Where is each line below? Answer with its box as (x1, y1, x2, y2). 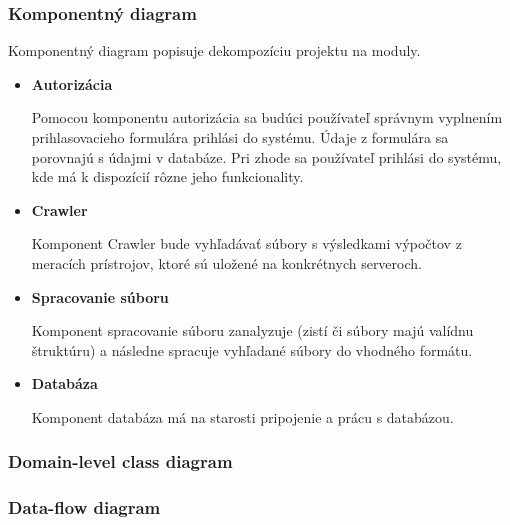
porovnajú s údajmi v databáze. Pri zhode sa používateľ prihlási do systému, (31, 146, 502, 167)
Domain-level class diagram (8, 449, 233, 474)
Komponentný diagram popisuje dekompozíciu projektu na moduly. (8, 40, 421, 61)
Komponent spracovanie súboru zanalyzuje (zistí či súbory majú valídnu (31, 320, 474, 341)
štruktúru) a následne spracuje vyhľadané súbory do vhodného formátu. (31, 339, 473, 360)
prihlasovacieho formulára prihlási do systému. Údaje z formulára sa (31, 127, 449, 147)
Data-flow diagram (8, 495, 161, 520)
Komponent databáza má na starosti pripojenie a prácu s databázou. (31, 406, 454, 427)
